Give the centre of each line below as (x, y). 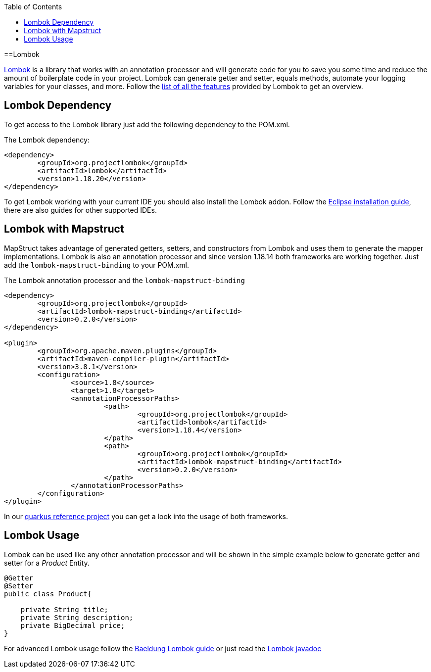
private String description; (77, 617)
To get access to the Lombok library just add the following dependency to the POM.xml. (147, 124)
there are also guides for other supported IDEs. (80, 210)
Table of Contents (33, 7)
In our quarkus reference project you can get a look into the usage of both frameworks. (146, 516)
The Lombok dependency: (47, 140)
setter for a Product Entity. (47, 563)
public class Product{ (48, 594)
